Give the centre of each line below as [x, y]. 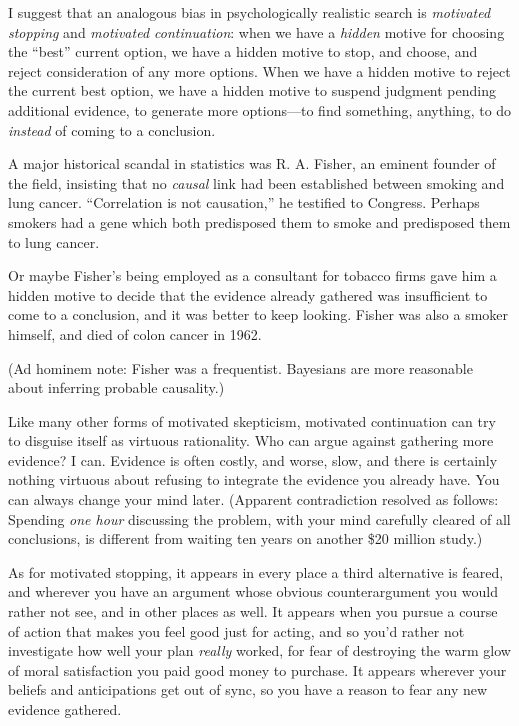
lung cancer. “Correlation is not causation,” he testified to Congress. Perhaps [244, 202]
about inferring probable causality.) [116, 387]
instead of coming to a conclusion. [112, 129]
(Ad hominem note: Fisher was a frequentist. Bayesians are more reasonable [240, 367]
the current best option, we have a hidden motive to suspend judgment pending [252, 90]
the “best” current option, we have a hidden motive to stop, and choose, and [243, 51]
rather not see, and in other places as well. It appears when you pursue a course [253, 611]
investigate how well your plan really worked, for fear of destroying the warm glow [259, 650]
